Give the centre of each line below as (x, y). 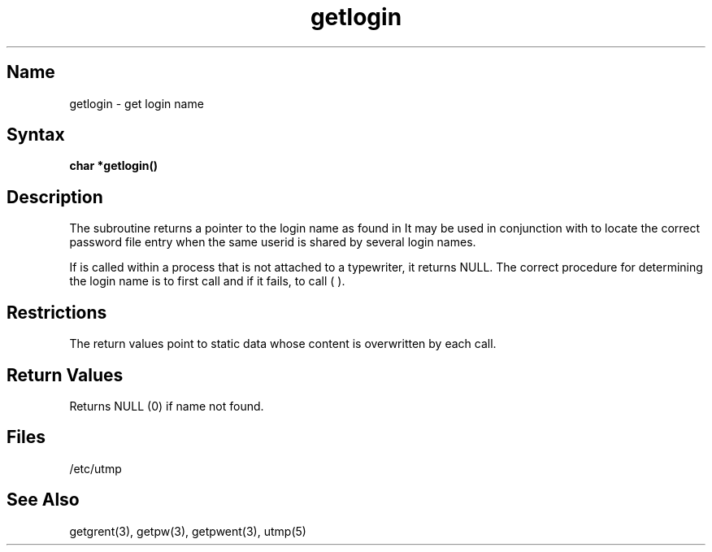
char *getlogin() (113, 166)
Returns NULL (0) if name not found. (167, 406)
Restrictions (57, 312)
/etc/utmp (96, 468)
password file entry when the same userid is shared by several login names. (273, 242)
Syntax (36, 135)
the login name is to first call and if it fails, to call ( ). (207, 281)
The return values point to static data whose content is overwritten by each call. (283, 344)
